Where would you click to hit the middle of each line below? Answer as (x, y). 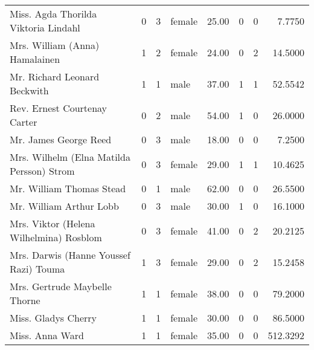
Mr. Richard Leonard (55, 76)
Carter (24, 122)
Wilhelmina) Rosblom (56, 237)
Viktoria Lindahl (45, 28)
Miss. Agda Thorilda (53, 14)
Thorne (25, 300)
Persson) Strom (42, 171)
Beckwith (29, 90)
